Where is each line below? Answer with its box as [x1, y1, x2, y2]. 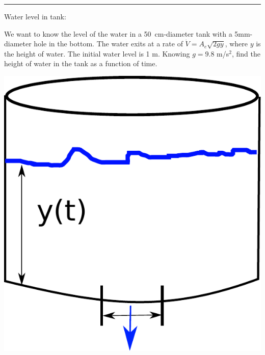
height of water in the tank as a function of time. [4, 58, 157, 69]
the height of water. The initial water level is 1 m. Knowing [4, 48, 190, 59]
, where [225, 38, 248, 49]
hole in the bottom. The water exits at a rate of [34, 38, 183, 49]
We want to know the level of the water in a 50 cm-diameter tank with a [4, 28, 232, 39]
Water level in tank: [4, 11, 66, 21]
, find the [231, 48, 260, 59]
